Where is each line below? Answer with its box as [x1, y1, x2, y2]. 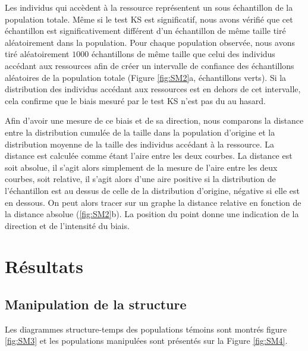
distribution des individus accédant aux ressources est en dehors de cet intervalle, [5, 83, 301, 95]
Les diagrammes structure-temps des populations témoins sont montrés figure [5, 322, 287, 335]
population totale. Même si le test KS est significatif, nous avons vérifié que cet [5, 12, 293, 25]
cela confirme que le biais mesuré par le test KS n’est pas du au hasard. [5, 94, 266, 106]
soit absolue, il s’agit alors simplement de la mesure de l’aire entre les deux [5, 161, 278, 173]
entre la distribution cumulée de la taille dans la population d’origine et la [5, 126, 275, 138]
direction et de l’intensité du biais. [5, 219, 130, 231]
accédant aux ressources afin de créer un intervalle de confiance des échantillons [5, 59, 294, 71]
